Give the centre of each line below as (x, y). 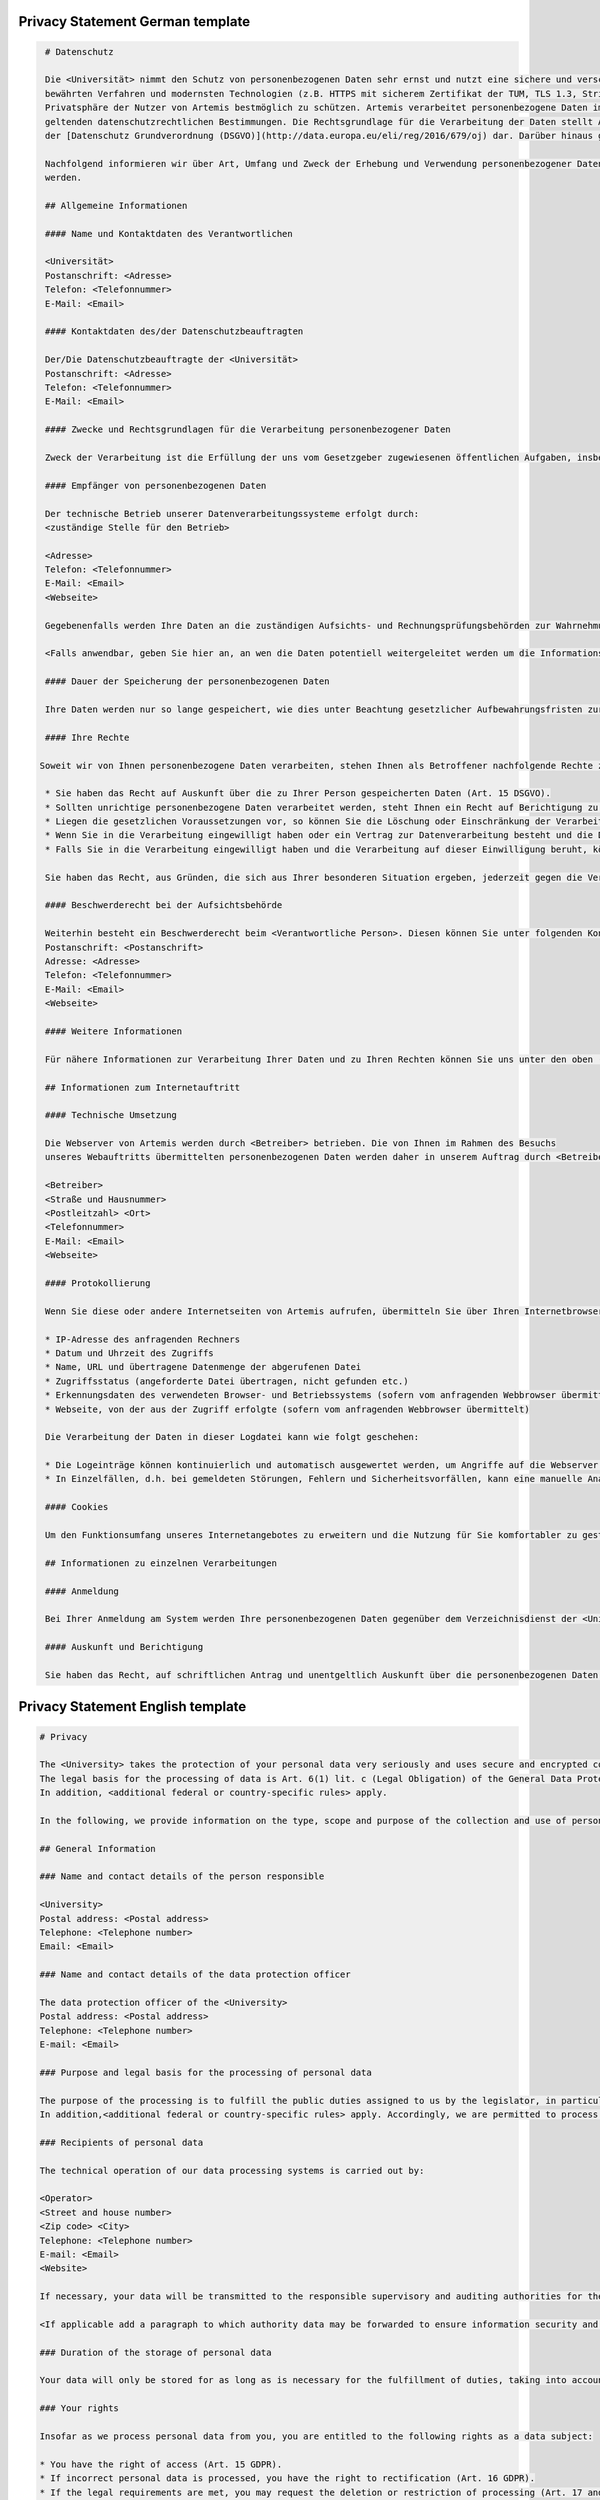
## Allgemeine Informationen (116, 205)
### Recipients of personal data (121, 2142)
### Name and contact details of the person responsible (182, 1876)
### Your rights (79, 2408)
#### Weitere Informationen (114, 1031)
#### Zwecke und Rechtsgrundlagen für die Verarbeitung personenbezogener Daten (248, 429)
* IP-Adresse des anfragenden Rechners (142, 1339)
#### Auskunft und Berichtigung (124, 1647)
